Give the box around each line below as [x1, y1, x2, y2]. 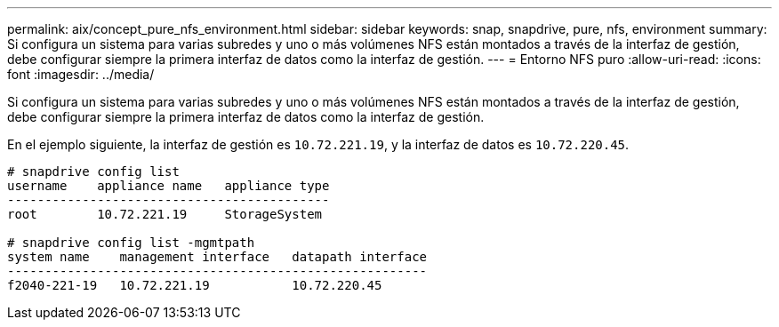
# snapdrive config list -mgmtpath [7, 235, 255, 250]
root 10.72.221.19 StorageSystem [7, 207, 323, 221]
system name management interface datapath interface [7, 250, 428, 264]
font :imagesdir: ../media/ [7, 67, 155, 82]
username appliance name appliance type [7, 179, 330, 193]
